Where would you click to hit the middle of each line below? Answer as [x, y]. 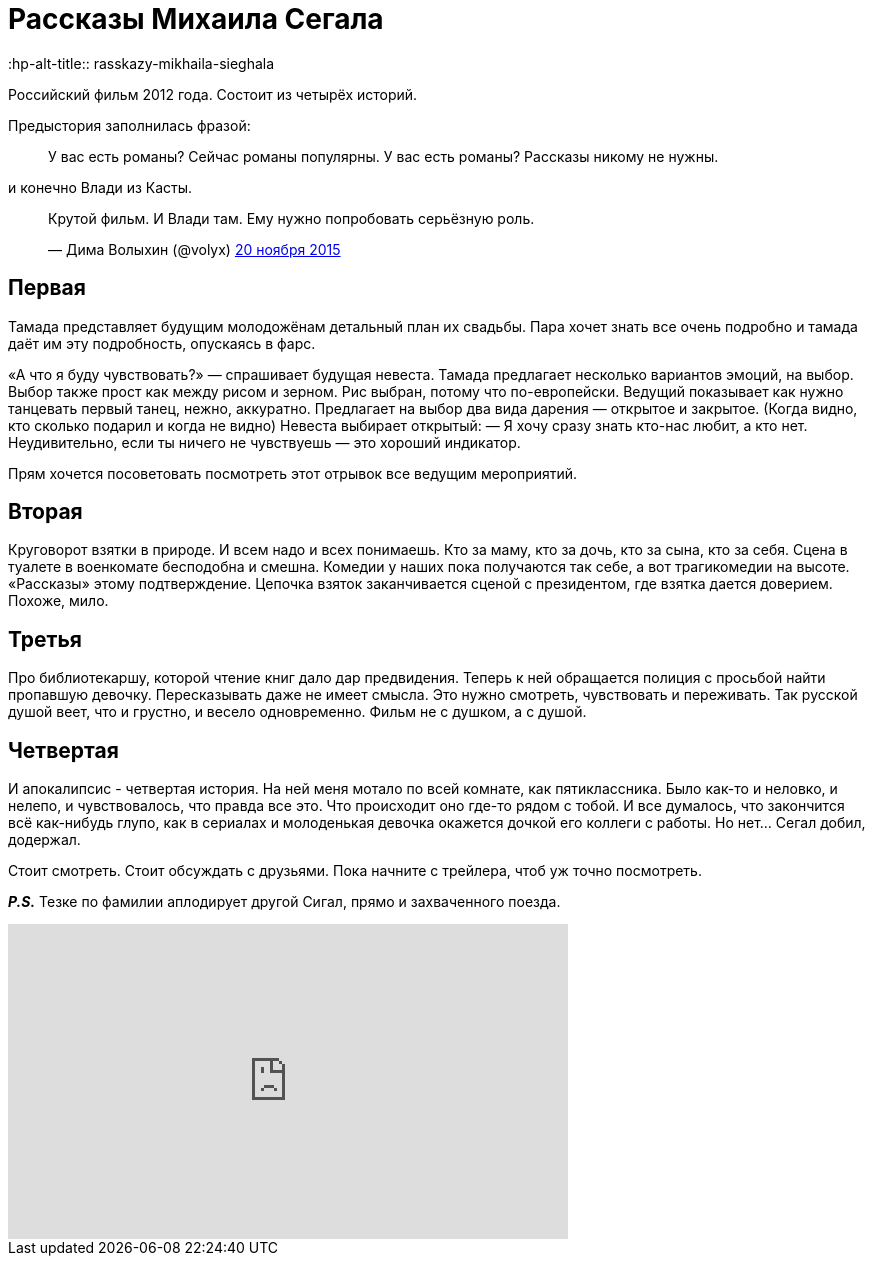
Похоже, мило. [58, 601]
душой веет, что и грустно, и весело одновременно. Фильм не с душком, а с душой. [297, 712]
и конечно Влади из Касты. [100, 187]
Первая [47, 288]
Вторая [45, 512]
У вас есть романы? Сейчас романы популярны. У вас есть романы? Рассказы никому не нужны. [383, 156]
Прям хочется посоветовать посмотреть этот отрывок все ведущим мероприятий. [293, 473]
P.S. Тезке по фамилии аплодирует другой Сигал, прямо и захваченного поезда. [284, 902]
